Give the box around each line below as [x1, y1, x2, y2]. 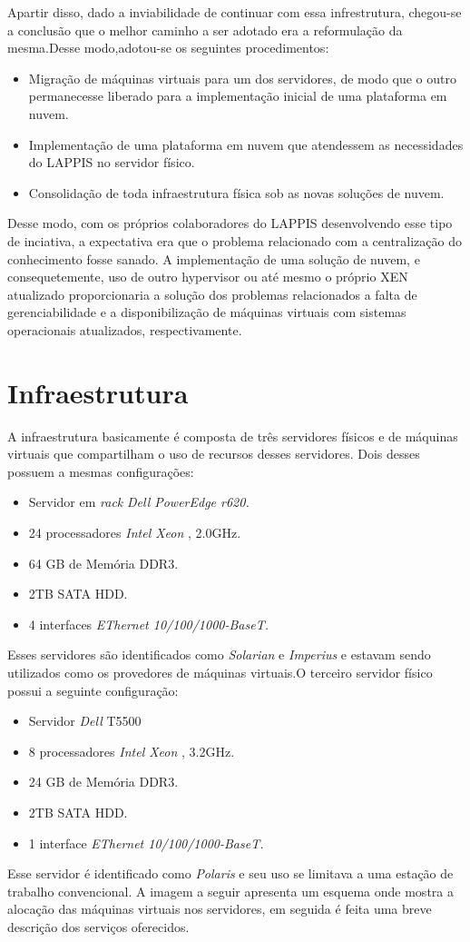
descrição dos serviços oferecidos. [7, 917, 190, 936]
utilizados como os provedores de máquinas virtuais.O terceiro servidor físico [7, 662, 433, 681]
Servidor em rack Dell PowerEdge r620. [28, 492, 250, 511]
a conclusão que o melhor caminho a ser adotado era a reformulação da [7, 20, 403, 39]
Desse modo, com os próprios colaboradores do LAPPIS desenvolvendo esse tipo [7, 213, 453, 233]
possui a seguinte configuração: [7, 680, 179, 699]
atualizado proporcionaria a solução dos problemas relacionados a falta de [7, 284, 417, 303]
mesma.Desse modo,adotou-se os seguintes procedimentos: [7, 38, 329, 57]
